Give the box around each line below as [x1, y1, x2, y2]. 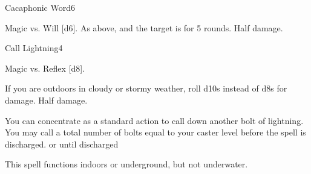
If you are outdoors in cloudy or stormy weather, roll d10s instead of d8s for [5, 82, 287, 95]
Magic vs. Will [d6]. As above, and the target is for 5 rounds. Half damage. [5, 21, 283, 34]
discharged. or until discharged [5, 137, 119, 150]
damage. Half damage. [5, 93, 88, 106]
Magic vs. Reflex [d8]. [5, 61, 85, 74]
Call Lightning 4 [5, 42, 63, 54]
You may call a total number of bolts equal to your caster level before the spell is [5, 126, 306, 138]
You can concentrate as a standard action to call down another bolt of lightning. [5, 114, 304, 126]
